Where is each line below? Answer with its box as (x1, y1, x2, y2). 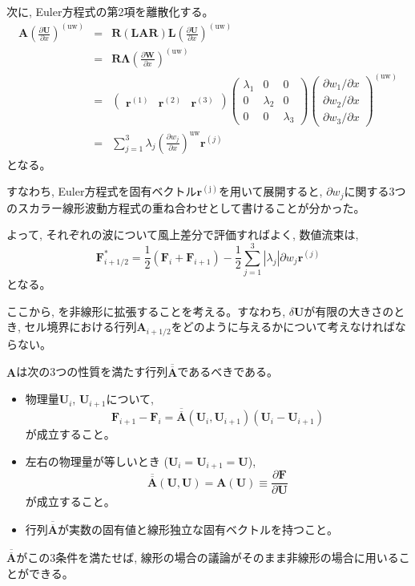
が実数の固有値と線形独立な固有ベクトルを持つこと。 (57, 521, 338, 538)
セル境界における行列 (24, 318, 137, 335)
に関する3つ (344, 183, 406, 200)
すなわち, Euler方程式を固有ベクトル (6, 183, 197, 200)
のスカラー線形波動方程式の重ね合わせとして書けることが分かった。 (6, 199, 365, 216)
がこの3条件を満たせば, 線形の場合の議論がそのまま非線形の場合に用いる (16, 549, 399, 566)
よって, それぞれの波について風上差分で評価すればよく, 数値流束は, (6, 226, 359, 243)
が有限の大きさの (304, 302, 394, 319)
